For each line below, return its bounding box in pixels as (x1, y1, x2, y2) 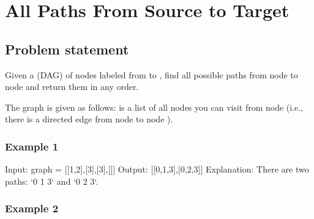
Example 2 (5, 201, 59, 216)
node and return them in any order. (5, 80, 139, 93)
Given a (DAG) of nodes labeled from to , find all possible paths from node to (5, 68, 298, 81)
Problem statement (5, 39, 129, 58)
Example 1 (5, 138, 59, 154)
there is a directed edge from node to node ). (5, 113, 173, 125)
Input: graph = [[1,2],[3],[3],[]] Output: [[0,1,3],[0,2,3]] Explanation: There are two (5, 163, 309, 176)
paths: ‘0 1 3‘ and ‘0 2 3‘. (5, 174, 99, 187)
